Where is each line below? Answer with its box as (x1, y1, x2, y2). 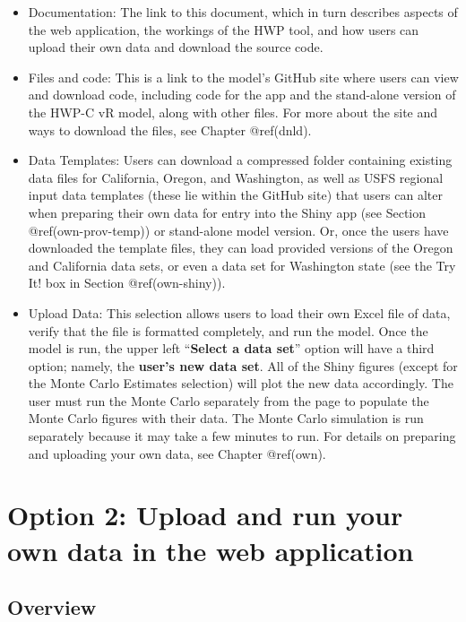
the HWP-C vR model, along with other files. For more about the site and (28, 102, 438, 121)
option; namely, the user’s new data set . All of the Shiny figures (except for (28, 356, 458, 375)
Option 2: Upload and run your (7, 497, 403, 533)
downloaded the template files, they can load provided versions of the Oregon (28, 238, 453, 257)
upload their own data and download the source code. (28, 38, 324, 56)
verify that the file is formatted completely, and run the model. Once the (28, 321, 428, 340)
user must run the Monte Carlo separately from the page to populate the (28, 391, 429, 410)
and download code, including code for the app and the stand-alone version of (28, 85, 456, 104)
